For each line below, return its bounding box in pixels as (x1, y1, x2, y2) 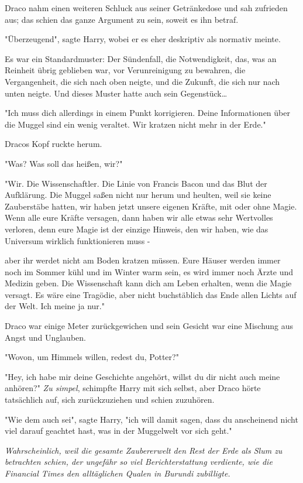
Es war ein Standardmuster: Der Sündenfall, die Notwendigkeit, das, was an (5, 52, 277, 64)
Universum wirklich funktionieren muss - (5, 234, 150, 246)
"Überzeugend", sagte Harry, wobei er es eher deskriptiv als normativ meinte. (5, 33, 281, 45)
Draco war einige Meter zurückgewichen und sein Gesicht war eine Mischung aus (5, 320, 294, 332)
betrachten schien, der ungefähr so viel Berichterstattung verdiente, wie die (5, 455, 273, 468)
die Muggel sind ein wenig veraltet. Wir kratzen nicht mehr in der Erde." (5, 118, 266, 130)
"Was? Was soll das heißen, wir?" (5, 157, 123, 169)
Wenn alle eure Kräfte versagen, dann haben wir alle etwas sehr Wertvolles (5, 211, 273, 224)
